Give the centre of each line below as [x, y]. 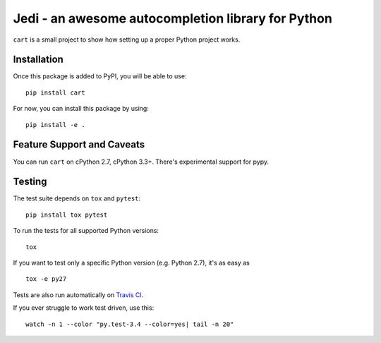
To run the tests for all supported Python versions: [86, 231]
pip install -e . [55, 125]
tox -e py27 [46, 279]
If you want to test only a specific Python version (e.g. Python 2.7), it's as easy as [131, 263]
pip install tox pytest [67, 215]
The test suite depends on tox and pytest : [77, 198]
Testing [30, 182]
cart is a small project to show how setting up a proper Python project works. [127, 40]
